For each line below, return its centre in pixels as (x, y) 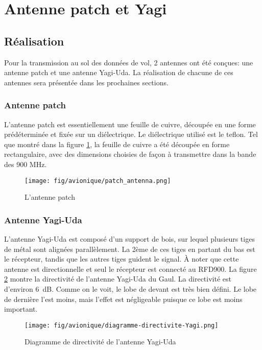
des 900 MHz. (26, 164)
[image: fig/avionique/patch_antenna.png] (98, 181)
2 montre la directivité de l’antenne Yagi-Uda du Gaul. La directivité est (118, 279)
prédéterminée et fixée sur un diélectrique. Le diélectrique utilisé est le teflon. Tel (131, 134)
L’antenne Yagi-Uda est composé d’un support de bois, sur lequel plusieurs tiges (129, 239)
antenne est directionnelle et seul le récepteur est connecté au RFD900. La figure (130, 269)
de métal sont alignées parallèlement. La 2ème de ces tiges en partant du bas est (130, 249)
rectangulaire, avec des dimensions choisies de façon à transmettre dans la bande (130, 154)
